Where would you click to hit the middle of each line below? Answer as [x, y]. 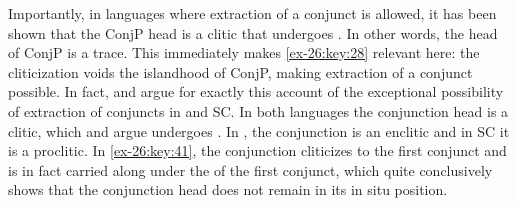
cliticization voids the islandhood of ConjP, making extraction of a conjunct [240, 71]
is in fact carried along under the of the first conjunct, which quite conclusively [250, 169]
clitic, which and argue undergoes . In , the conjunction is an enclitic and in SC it [259, 130]
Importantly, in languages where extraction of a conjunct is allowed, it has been [252, 13]
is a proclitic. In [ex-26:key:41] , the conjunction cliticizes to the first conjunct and [257, 150]
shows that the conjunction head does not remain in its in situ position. [228, 189]
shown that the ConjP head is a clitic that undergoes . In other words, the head [253, 32]
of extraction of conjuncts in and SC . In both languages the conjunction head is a [258, 110]
